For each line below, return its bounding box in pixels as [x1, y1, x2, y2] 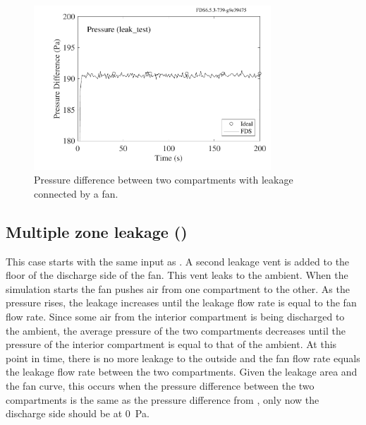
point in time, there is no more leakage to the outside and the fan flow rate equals [6, 350, 360, 365]
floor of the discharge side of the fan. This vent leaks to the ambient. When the [6, 268, 348, 282]
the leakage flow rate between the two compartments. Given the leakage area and [6, 364, 358, 379]
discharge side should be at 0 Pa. [6, 406, 150, 421]
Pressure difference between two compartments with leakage [34, 172, 293, 187]
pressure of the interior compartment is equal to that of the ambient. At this [6, 337, 337, 352]
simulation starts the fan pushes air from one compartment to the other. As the [6, 281, 350, 296]
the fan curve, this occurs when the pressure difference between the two [6, 378, 315, 393]
